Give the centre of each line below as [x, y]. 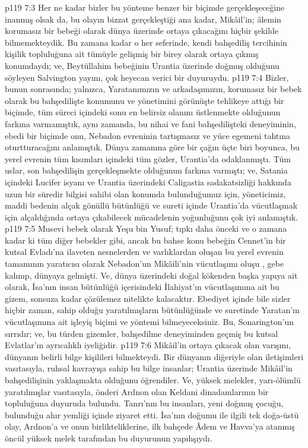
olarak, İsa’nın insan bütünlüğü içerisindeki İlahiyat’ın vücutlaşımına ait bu [142, 287]
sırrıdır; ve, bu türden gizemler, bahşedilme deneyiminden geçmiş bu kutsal [142, 333]
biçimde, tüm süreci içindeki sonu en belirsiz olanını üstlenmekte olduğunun [143, 112]
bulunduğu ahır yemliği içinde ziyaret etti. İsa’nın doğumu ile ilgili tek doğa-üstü [152, 414]
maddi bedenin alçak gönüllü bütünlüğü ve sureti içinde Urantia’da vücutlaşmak [151, 205]
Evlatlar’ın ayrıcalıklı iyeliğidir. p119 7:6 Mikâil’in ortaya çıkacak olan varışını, [148, 345]
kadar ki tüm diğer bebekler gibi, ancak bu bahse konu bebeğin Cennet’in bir [145, 240]
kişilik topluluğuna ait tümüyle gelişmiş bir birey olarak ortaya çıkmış [132, 54]
